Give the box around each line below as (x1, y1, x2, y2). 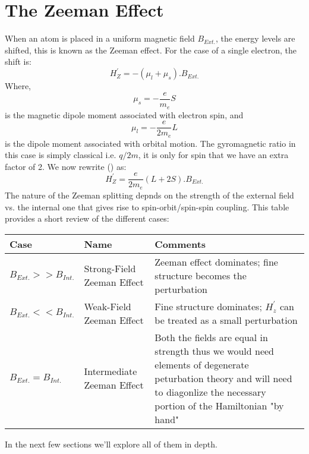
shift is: (5, 55, 31, 68)
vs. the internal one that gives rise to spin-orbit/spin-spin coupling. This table (5, 200, 289, 213)
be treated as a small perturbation (154, 313, 298, 327)
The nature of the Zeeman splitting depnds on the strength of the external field (5, 188, 294, 201)
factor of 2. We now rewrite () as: (5, 160, 127, 172)
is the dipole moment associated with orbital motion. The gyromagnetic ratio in (5, 137, 296, 149)
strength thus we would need (154, 343, 275, 358)
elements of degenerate (154, 357, 249, 371)
